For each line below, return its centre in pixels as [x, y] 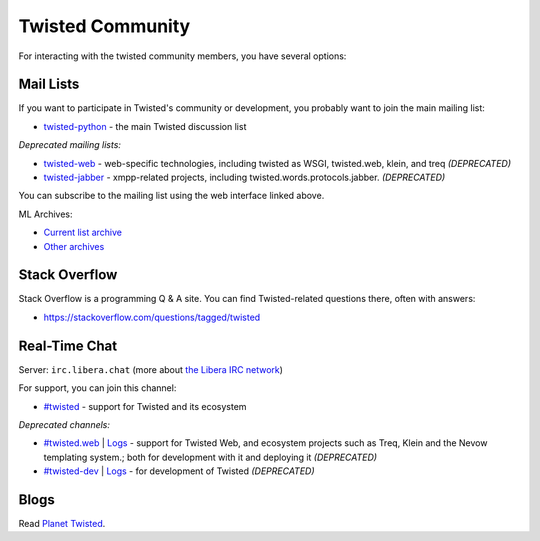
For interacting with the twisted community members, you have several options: [182, 56]
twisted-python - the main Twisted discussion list [145, 126]
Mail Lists [49, 84]
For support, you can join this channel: [97, 388]
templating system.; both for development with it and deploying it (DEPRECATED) [210, 457]
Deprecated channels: [64, 424]
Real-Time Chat [68, 345]
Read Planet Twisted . [62, 524]
